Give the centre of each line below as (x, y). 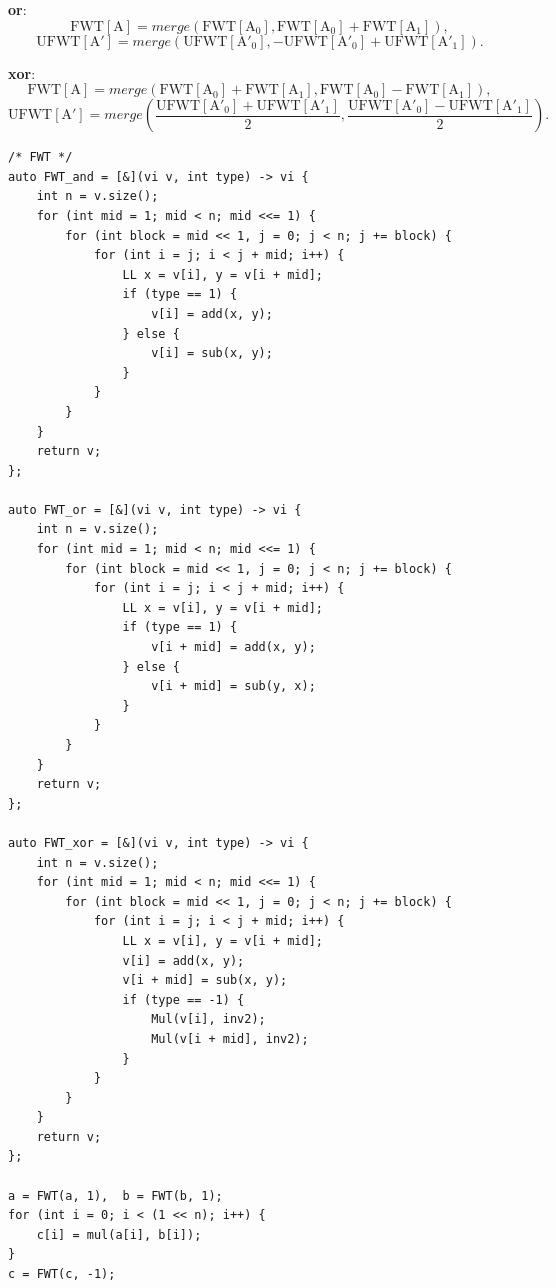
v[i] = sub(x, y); (212, 353)
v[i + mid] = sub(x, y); (205, 980)
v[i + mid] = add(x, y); (233, 647)
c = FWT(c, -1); (62, 1274)
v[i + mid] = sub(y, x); (233, 686)
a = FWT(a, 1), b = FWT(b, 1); (115, 1195)
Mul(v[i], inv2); (208, 1019)
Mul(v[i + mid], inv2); (230, 1038)
